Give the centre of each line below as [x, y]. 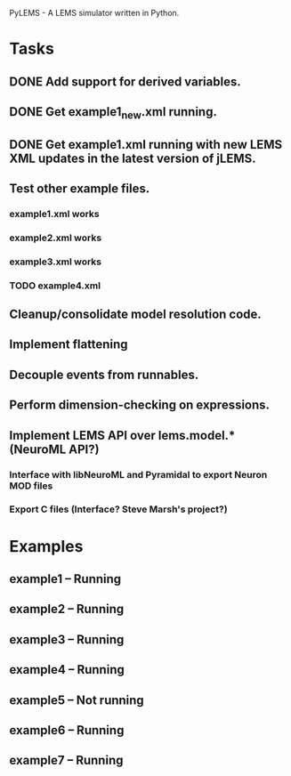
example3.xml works [56, 262]
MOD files [31, 486]
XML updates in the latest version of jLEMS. [133, 158]
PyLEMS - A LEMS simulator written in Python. [94, 13]
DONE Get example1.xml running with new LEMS [146, 145]
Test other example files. [80, 188]
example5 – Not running [77, 700]
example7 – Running [66, 760]
